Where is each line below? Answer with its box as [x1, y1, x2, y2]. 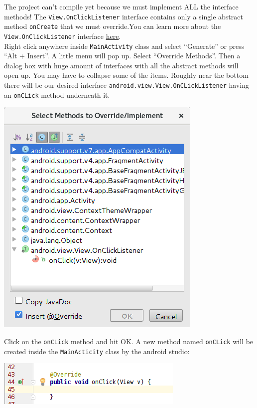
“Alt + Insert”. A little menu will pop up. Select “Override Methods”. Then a [4, 50, 241, 61]
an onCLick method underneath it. [4, 89, 110, 100]
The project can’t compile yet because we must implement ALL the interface [4, 1, 239, 11]
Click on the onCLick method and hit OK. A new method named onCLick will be [4, 336, 254, 346]
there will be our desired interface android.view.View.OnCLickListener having [4, 80, 249, 90]
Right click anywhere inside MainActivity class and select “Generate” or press [4, 40, 245, 51]
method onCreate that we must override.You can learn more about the [4, 21, 221, 31]
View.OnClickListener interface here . [4, 30, 121, 41]
